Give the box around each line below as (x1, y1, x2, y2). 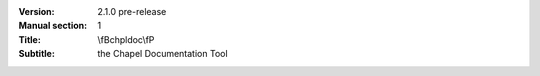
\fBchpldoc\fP (97, 33, 155, 45)
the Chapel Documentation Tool (97, 48, 229, 60)
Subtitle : (18, 48, 55, 60)
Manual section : (18, 20, 88, 32)
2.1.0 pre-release (97, 6, 167, 17)
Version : (18, 6, 55, 17)
